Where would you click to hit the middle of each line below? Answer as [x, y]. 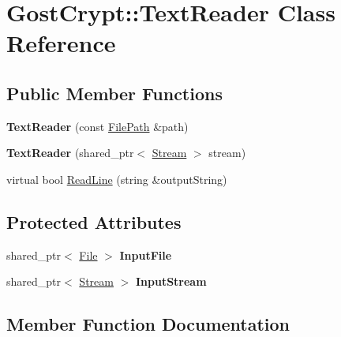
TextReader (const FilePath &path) [97, 126]
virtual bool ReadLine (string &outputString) [117, 179]
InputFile [146, 255]
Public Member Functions [114, 93]
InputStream [171, 281]
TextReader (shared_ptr [70, 153]
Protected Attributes [94, 221]
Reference [61, 43]
